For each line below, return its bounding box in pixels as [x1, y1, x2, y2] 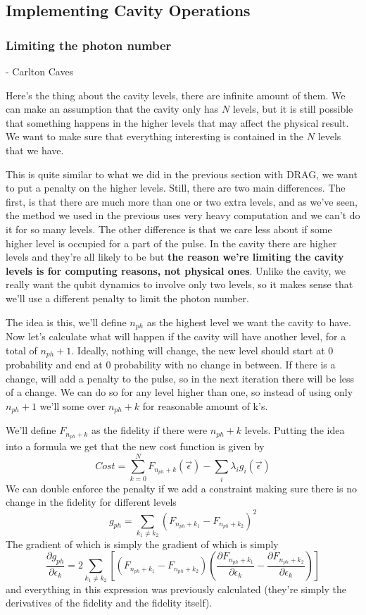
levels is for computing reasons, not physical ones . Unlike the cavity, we [6, 263, 346, 278]
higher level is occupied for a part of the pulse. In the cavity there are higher [6, 235, 337, 250]
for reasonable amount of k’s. [142, 398, 268, 413]
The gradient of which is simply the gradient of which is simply [6, 536, 279, 551]
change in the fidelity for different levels [6, 495, 177, 509]
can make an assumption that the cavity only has [6, 101, 219, 116]
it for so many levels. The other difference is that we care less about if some [6, 221, 332, 236]
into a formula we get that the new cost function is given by [6, 439, 265, 454]
